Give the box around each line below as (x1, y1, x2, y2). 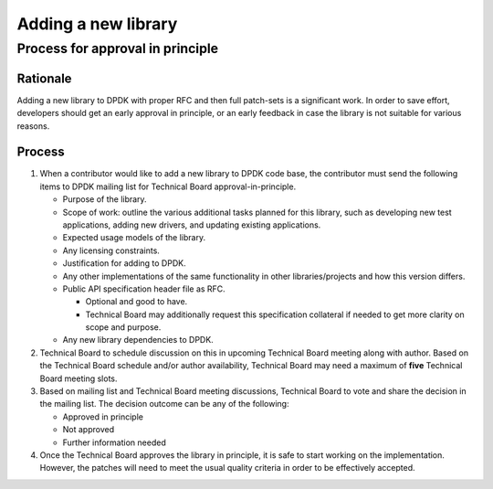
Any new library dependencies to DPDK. (62, 335, 214, 345)
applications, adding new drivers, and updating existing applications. (62, 219, 321, 230)
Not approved (62, 424, 114, 435)
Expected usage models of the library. (62, 232, 205, 243)
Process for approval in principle (16, 40, 219, 57)
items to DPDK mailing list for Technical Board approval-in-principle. (39, 181, 297, 192)
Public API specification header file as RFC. (62, 283, 226, 294)
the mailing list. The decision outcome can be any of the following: (39, 399, 289, 409)
